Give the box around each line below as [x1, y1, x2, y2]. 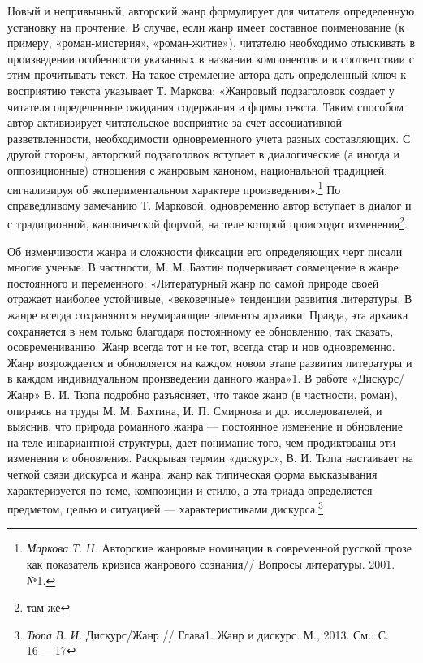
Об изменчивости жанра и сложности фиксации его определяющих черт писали [7, 242, 403, 259]
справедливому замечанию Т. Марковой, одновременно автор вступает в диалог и [7, 196, 412, 213]
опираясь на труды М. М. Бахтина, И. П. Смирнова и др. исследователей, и [7, 401, 382, 418]
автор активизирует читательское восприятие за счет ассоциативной [7, 114, 343, 131]
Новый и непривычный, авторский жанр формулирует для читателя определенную [7, 2, 415, 19]
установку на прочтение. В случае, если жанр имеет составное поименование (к [7, 18, 405, 35]
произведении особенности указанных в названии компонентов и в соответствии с [7, 50, 414, 67]
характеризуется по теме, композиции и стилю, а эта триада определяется [7, 481, 373, 498]
